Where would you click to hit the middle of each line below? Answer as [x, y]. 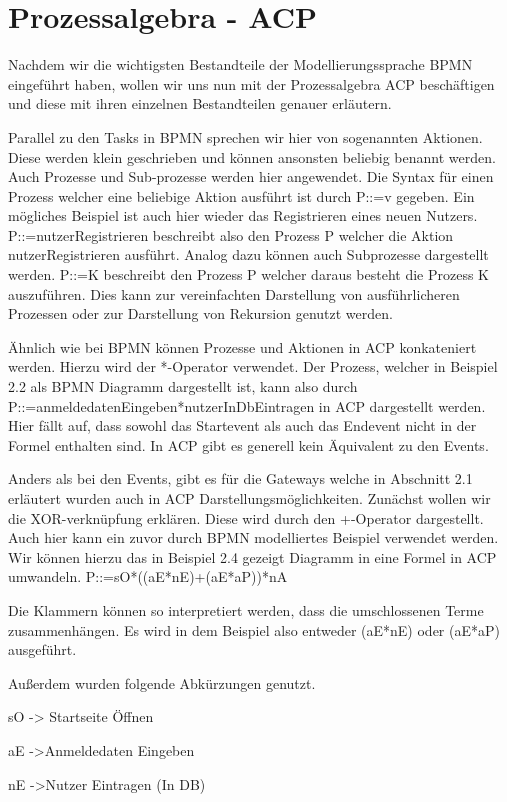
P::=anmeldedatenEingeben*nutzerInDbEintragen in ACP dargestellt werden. [247, 405]
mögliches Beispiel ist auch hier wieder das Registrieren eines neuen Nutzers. [243, 215]
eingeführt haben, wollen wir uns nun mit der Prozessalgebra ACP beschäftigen [251, 83]
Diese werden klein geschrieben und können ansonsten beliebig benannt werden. [252, 156]
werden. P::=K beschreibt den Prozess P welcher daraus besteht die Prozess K [249, 274]
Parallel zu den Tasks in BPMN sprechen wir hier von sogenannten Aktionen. [245, 136]
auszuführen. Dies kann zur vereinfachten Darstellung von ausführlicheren [234, 293]
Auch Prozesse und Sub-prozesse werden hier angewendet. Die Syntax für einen [251, 176]
